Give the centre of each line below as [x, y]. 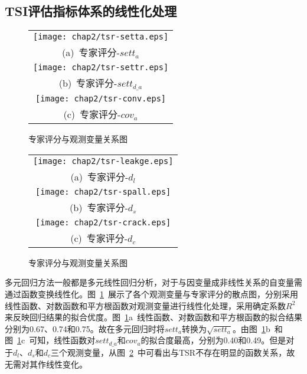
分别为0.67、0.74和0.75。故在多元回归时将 [85, 328]
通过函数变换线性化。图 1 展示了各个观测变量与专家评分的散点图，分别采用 [151, 293]
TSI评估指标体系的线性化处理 [91, 11]
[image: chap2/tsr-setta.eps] [101, 37]
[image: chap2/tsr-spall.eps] [103, 191]
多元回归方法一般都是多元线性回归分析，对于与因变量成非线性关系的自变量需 [153, 282]
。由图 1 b [251, 328]
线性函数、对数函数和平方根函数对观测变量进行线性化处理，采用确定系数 [145, 305]
